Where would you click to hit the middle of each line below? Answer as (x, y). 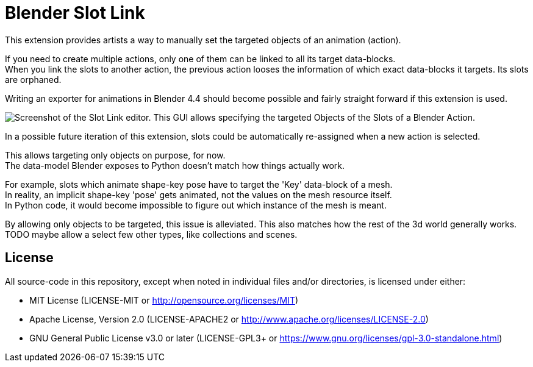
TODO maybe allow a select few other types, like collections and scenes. (151, 234)
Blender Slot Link (75, 13)
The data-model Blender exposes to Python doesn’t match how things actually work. (175, 165)
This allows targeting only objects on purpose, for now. (115, 155)
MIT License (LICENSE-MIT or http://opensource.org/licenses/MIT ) (164, 300)
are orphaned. (33, 79)
